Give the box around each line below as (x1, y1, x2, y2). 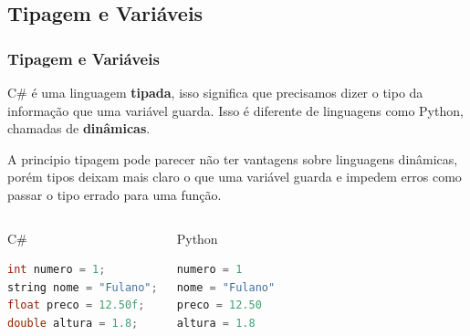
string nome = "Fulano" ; (7, 280, 158, 294)
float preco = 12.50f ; (7, 299, 145, 312)
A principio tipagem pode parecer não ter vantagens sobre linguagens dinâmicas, (7, 149, 458, 168)
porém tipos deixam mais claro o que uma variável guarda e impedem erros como (7, 167, 462, 186)
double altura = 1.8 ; (7, 316, 139, 330)
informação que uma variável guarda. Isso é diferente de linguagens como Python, (7, 100, 464, 120)
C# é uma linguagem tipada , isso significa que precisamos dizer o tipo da (7, 83, 423, 101)
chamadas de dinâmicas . (7, 119, 151, 138)
